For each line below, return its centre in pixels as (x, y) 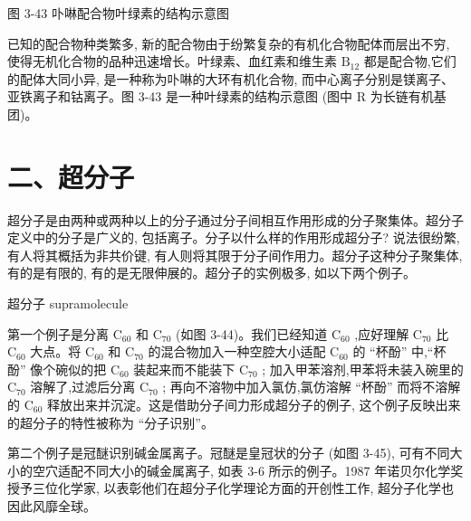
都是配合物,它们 (410, 61)
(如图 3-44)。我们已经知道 (252, 333)
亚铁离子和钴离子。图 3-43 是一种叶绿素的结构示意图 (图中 (180, 96)
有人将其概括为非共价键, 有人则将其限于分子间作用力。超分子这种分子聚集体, (235, 255)
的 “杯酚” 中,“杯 (399, 351)
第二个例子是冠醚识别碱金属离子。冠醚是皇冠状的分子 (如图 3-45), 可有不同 (229, 453)
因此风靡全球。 (52, 506)
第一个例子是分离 (58, 333)
